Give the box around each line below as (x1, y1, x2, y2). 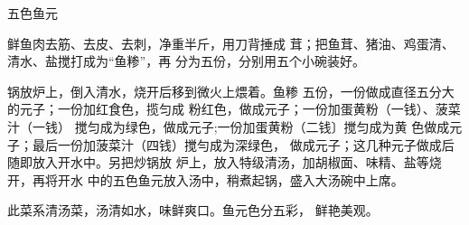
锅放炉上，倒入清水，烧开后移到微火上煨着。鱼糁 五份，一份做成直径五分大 (7, 81, 455, 100)
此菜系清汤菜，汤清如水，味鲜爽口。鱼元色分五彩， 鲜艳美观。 (7, 201, 379, 220)
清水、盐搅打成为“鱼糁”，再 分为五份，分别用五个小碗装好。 (7, 52, 365, 70)
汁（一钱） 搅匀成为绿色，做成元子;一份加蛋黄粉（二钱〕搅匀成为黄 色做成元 (7, 117, 463, 136)
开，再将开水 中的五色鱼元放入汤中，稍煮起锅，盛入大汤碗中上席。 (7, 170, 404, 189)
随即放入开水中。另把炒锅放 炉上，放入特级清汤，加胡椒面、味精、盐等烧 (7, 153, 442, 172)
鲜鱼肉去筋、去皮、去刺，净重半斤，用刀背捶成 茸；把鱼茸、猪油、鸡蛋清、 (7, 33, 455, 52)
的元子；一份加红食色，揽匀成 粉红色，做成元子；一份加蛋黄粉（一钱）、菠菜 (7, 99, 461, 118)
